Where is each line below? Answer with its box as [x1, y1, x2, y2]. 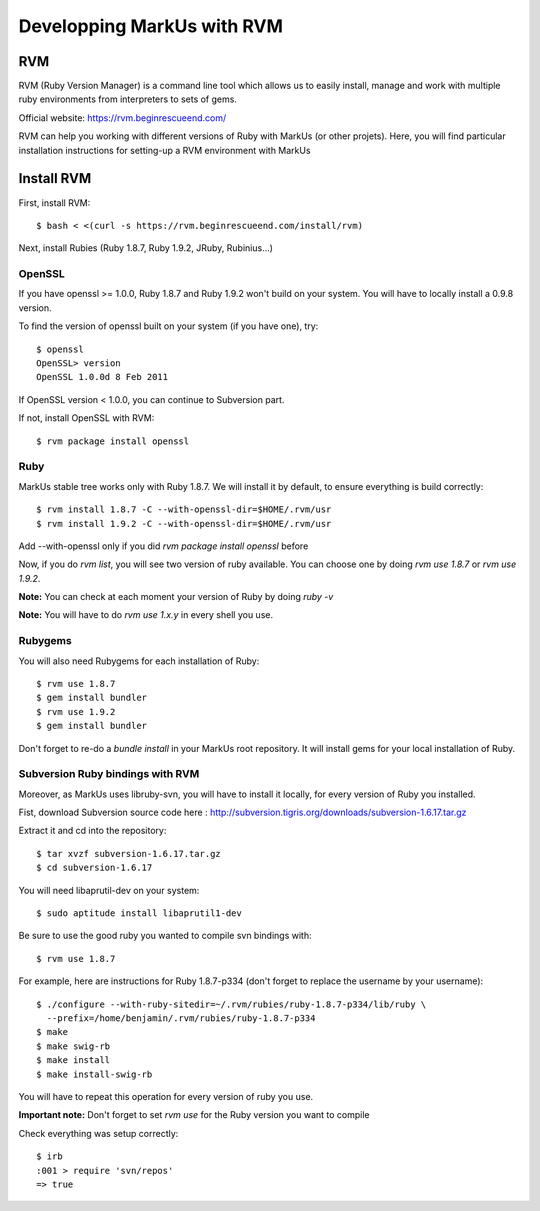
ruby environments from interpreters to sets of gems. [18, 93, 237, 105]
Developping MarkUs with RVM [18, 15, 284, 37]
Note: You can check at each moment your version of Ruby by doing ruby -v [18, 591, 334, 603]
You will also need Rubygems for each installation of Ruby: [18, 655, 260, 667]
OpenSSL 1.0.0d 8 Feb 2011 [36, 371, 169, 383]
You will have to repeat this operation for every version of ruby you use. [18, 1090, 314, 1102]
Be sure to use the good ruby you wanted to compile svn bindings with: [18, 930, 312, 942]
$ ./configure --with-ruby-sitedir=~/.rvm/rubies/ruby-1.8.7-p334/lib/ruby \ [36, 998, 427, 1010]
